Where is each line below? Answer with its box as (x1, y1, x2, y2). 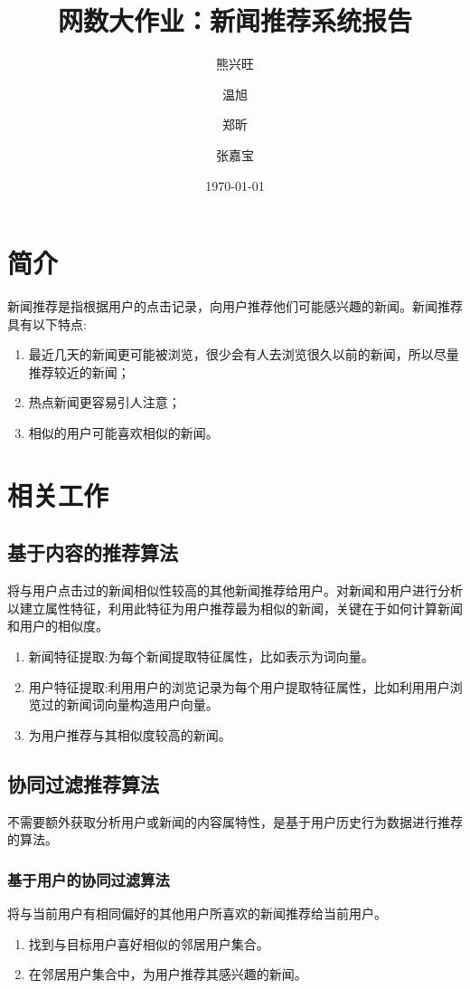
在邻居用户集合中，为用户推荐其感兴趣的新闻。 (28, 965, 307, 984)
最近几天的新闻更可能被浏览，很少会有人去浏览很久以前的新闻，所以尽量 (28, 345, 459, 364)
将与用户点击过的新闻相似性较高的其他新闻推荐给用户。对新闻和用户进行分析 (7, 581, 463, 600)
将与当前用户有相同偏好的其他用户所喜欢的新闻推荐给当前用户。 (7, 903, 387, 922)
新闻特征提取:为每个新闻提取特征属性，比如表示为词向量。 (28, 646, 374, 665)
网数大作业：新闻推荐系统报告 (57, 2, 412, 39)
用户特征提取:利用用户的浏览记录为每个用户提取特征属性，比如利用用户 (28, 677, 450, 696)
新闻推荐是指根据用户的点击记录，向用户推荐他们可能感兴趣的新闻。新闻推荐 (7, 297, 463, 316)
